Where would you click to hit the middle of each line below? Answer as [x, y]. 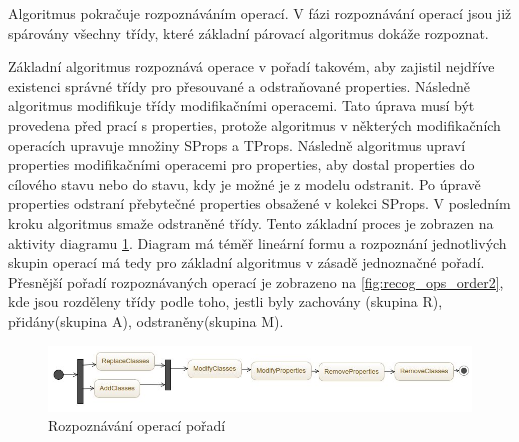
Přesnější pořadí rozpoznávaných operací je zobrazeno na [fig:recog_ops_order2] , [256, 281]
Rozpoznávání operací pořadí [137, 425]
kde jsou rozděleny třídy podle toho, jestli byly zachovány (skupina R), [225, 301]
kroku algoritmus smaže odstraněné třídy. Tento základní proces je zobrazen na [251, 222]
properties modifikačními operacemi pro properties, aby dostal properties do [241, 164]
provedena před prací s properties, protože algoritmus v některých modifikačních [254, 124]
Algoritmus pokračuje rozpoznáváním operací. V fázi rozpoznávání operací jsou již [260, 13]
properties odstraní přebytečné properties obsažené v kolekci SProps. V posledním [259, 203]
